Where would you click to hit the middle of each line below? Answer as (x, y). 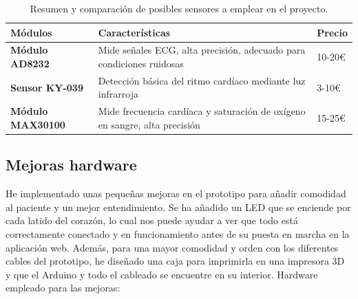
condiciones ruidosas (141, 64)
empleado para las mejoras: (63, 288)
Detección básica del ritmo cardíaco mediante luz (202, 80)
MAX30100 (38, 124)
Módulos (31, 32)
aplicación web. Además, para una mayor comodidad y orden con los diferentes (172, 247)
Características (134, 32)
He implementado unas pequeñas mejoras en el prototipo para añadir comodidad (176, 193)
